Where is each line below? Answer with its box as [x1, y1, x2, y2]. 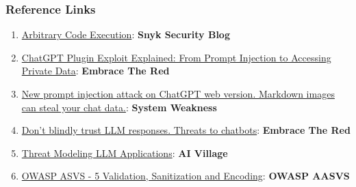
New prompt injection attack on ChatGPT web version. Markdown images [21, 87, 335, 100]
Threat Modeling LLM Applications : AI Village [21, 145, 228, 160]
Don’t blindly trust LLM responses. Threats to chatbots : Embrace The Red [21, 123, 351, 137]
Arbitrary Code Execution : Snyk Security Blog [21, 27, 230, 42]
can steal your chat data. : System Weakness [21, 100, 217, 114]
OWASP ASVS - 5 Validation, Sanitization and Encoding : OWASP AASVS [21, 169, 350, 183]
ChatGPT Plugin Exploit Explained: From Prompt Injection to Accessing [21, 50, 331, 64]
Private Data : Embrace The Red [21, 63, 170, 78]
